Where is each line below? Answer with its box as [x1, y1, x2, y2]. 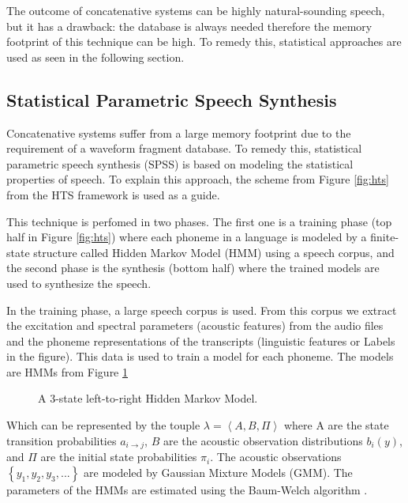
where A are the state [283, 417, 389, 433]
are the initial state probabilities [40, 448, 197, 465]
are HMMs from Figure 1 [6, 363, 128, 380]
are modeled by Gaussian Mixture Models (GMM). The [84, 463, 353, 480]
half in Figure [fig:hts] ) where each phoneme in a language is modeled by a [6, 229, 367, 245]
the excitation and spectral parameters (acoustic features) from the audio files [6, 317, 384, 334]
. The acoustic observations [210, 448, 342, 465]
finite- [370, 229, 399, 245]
